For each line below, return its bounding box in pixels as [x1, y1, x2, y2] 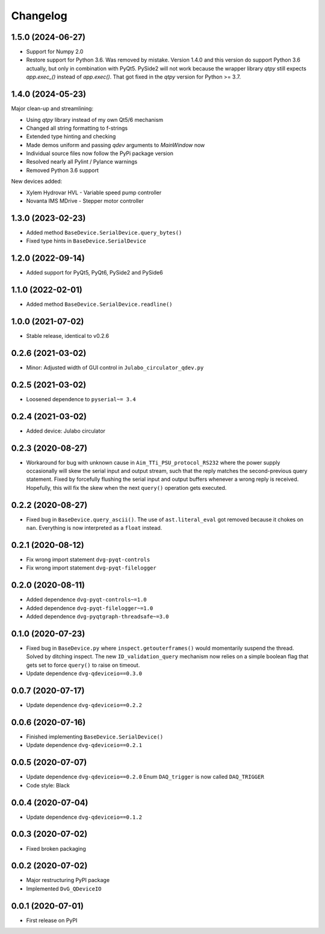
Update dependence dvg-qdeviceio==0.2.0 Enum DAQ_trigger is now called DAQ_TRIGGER [26, 773, 264, 781]
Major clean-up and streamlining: [11, 105, 93, 112]
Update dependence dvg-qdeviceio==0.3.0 [26, 670, 143, 677]
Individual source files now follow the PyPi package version [26, 150, 174, 157]
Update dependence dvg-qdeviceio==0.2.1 [26, 742, 143, 749]
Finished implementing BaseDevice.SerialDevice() [26, 733, 164, 740]
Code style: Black [26, 781, 70, 789]
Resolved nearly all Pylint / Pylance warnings [26, 158, 138, 165]
